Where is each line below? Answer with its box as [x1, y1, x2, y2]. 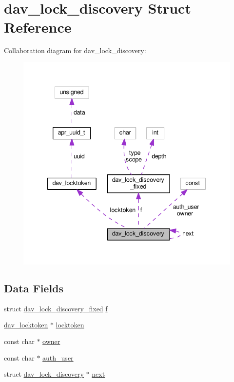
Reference [4, 17, 72, 37]
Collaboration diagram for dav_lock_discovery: [4, 45, 146, 56]
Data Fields [4, 280, 64, 295]
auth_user [42, 352, 74, 363]
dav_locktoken [4, 320, 48, 330]
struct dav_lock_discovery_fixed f [4, 303, 108, 313]
